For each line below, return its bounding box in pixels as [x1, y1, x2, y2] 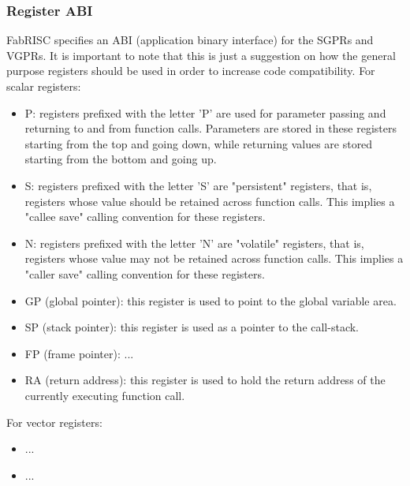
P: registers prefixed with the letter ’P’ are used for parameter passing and [24, 104, 386, 121]
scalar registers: [6, 78, 81, 94]
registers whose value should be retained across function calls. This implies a [24, 193, 395, 209]
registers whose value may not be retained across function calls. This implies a [24, 250, 404, 267]
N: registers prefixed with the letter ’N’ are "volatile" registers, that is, [24, 234, 364, 251]
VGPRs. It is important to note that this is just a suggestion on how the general [6, 47, 396, 63]
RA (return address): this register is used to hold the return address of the [24, 372, 386, 388]
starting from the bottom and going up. [24, 151, 217, 167]
